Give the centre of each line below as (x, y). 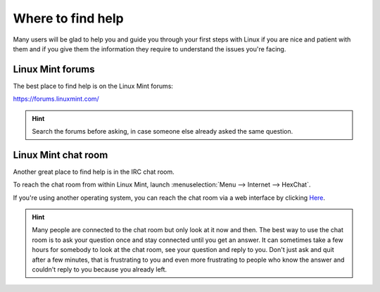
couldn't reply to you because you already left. (100, 269)
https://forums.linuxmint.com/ (56, 99)
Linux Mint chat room (61, 155)
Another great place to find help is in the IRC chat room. (94, 172)
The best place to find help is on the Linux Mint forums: (93, 86)
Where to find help (69, 18)
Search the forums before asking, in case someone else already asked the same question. (163, 132)
